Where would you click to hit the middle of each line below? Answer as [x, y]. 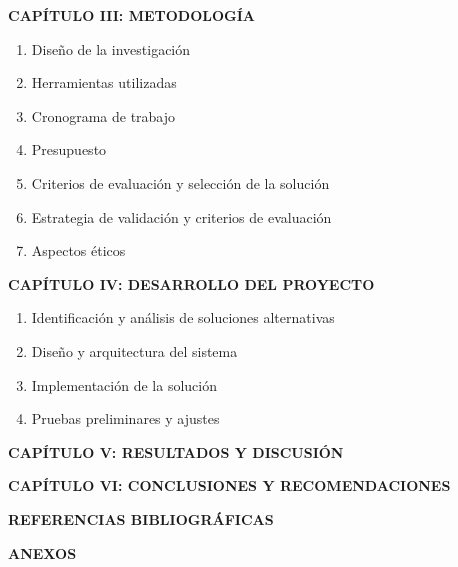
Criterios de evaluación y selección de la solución [180, 182]
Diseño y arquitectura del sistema [134, 350]
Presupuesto [69, 149]
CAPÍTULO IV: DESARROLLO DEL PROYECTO [191, 283]
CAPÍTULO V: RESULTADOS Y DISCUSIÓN [176, 451]
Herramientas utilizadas [104, 82]
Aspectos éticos [78, 250]
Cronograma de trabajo [103, 115]
